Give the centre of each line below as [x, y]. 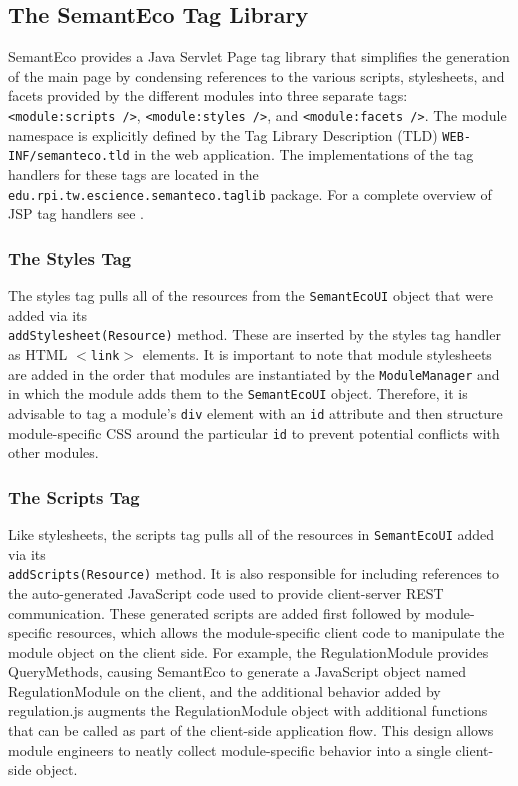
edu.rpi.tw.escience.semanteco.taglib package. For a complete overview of [250, 193]
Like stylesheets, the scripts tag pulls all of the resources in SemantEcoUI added [251, 534]
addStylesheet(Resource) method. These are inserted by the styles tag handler [254, 334]
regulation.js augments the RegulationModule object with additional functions [248, 710]
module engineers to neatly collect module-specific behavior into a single [229, 749]
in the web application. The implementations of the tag [304, 154]
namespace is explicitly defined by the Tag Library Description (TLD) [223, 134]
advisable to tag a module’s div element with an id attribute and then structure [255, 412]
